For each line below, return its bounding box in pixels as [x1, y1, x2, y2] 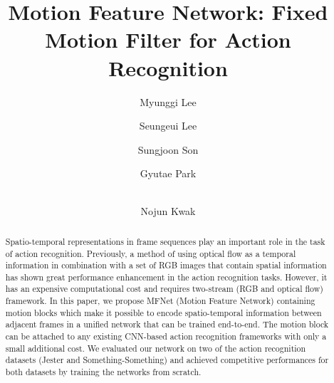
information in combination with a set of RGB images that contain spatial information [5, 259, 327, 271]
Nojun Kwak [140, 204, 196, 219]
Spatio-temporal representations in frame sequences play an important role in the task [5, 235, 325, 247]
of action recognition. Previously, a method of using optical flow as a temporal [5, 247, 296, 259]
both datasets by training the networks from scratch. [5, 366, 202, 378]
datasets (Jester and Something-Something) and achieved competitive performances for [5, 354, 329, 366]
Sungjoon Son [137, 142, 199, 157]
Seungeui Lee [139, 118, 197, 133]
